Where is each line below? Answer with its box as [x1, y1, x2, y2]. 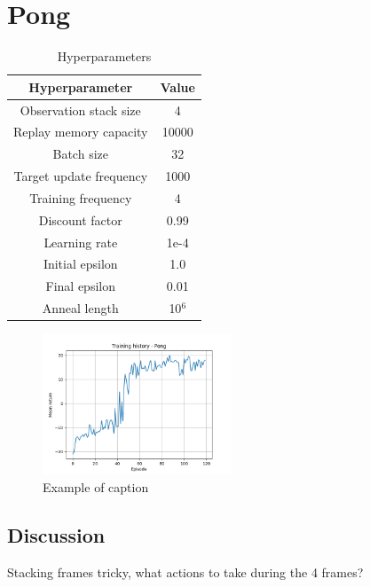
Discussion [7, 520, 106, 548]
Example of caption [43, 477, 149, 496]
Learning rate [43, 232, 118, 251]
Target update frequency [13, 167, 148, 185]
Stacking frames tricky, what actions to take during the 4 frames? [7, 562, 364, 581]
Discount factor [38, 210, 122, 229]
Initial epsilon [43, 254, 118, 273]
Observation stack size [20, 100, 141, 119]
